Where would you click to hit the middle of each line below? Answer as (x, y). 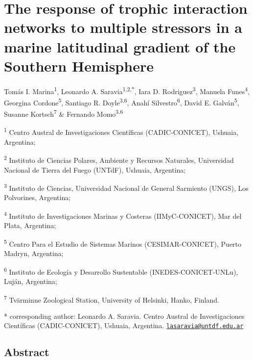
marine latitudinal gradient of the (120, 46)
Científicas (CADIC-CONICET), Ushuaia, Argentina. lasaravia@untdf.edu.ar (124, 325)
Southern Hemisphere (79, 65)
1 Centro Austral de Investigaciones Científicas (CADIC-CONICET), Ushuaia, (121, 131)
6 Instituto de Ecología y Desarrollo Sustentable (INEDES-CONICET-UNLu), (121, 271)
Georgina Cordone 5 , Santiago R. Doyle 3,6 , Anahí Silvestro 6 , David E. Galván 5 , (122, 102)
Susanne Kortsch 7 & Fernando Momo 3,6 (64, 113)
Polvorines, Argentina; (37, 197)
